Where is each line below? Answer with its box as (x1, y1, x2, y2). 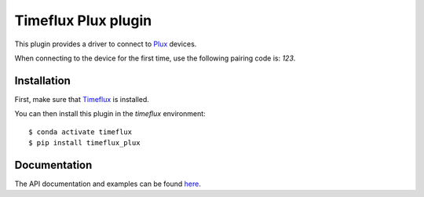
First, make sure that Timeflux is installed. (14, 94, 149, 104)
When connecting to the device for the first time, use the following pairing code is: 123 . (14, 53, 296, 63)
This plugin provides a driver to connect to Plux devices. (14, 39, 197, 49)
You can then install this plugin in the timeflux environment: (14, 109, 206, 119)
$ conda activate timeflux (28, 127, 133, 137)
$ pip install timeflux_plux (28, 138, 141, 148)
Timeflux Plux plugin (14, 12, 152, 29)
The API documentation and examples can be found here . (14, 179, 202, 188)
